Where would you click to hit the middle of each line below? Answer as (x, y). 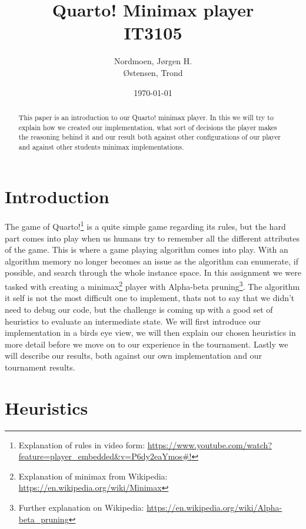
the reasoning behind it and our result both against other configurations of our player (149, 137)
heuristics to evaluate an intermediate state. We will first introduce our (133, 321)
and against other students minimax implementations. (101, 146)
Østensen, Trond (153, 72)
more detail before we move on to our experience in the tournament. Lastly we (147, 344)
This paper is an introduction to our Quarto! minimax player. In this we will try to (146, 117)
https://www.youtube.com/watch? (209, 444)
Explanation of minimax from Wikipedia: (93, 476)
